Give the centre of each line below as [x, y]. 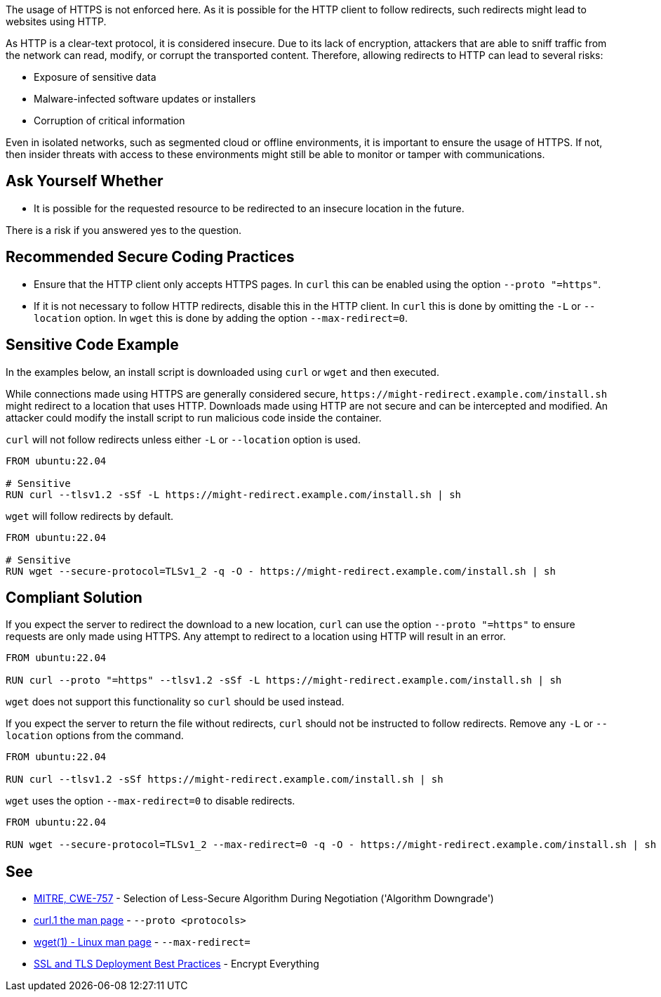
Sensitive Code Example [92, 345]
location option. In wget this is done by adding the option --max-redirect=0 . [221, 318]
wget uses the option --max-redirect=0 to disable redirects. [151, 801]
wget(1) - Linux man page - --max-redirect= [142, 942]
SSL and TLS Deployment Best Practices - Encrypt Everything [176, 964]
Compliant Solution [74, 597]
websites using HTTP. [56, 21]
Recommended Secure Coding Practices [150, 257]
